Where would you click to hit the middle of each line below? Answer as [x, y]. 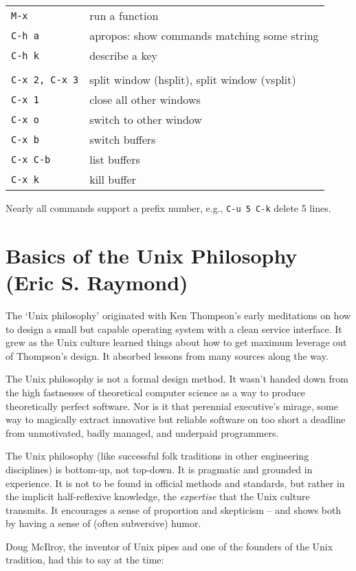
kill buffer [113, 179]
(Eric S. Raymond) [97, 282]
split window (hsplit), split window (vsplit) [193, 79]
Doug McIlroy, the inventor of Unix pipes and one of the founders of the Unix [169, 546]
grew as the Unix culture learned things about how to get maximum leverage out [176, 342]
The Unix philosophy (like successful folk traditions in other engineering [157, 456]
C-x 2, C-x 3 [45, 79]
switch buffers [123, 139]
